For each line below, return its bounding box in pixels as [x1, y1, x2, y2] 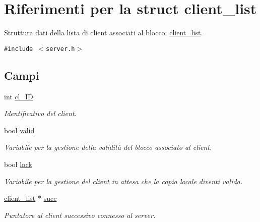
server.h [46, 45, 75, 52]
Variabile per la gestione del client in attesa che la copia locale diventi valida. [4, 176, 243, 186]
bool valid [4, 125, 35, 135]
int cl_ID [4, 91, 33, 101]
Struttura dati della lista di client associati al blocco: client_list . [4, 27, 203, 38]
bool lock [4, 158, 32, 169]
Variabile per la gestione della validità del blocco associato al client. [4, 142, 212, 152]
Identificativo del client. [4, 108, 77, 119]
